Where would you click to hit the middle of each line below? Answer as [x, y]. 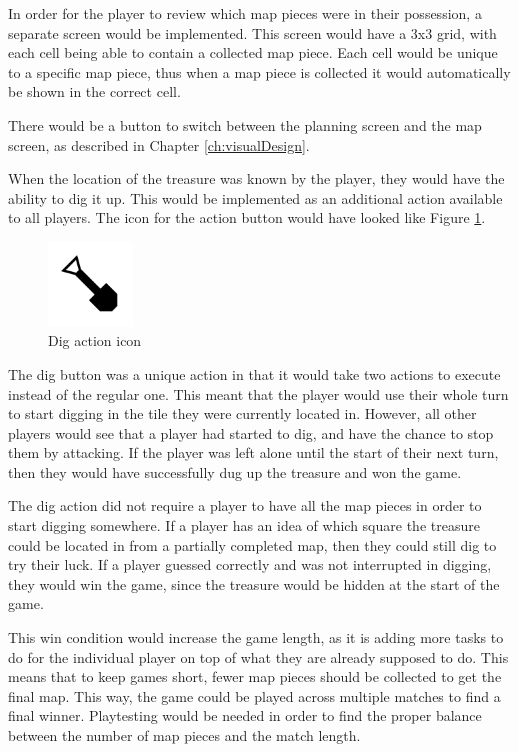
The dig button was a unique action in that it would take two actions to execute [254, 373]
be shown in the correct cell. [94, 91]
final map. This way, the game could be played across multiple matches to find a [254, 695]
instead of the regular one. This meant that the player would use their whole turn [258, 393]
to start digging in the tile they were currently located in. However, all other [242, 413]
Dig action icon [95, 340]
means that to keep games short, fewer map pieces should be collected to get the [255, 676]
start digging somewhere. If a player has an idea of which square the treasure [244, 525]
